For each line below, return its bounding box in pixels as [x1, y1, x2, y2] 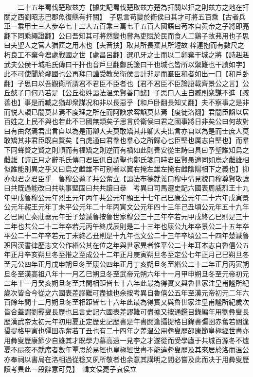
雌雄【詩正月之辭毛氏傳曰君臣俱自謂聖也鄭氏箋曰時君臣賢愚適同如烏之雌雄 [4, 154, 242, 164]
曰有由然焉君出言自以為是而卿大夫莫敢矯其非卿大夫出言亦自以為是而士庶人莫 [4, 125, 249, 136]
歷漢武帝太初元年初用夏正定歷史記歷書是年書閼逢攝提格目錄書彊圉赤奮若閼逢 [4, 316, 249, 326]
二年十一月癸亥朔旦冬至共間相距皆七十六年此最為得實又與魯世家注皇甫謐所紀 [4, 278, 249, 288]
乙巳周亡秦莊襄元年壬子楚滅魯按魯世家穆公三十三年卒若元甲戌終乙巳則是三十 [4, 211, 249, 222]
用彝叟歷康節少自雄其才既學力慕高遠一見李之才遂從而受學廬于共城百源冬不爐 [4, 335, 249, 345]
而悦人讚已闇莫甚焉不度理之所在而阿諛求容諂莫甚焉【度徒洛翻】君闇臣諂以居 [4, 106, 249, 117]
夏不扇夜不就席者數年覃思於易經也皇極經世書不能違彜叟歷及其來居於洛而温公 [4, 344, 249, 355]
